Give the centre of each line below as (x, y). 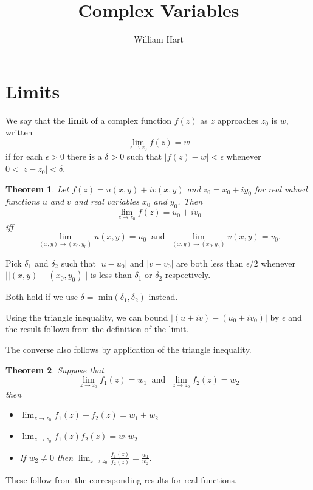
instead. (163, 297)
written (19, 132)
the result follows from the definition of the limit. (97, 329)
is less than (111, 275)
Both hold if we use (42, 297)
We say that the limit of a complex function (89, 120)
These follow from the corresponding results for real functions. (121, 479)
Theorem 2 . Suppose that (55, 369)
